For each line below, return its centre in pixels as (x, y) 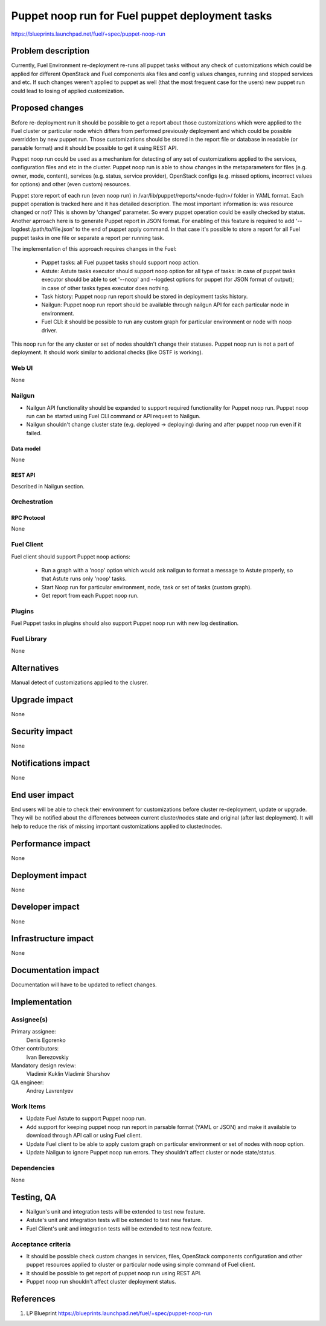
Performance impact (51, 843)
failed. (34, 433)
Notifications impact (50, 763)
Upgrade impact (42, 700)
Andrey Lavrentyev (50, 1091)
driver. (49, 330)
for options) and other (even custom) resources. (71, 184)
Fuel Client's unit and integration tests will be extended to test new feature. (119, 1228)
